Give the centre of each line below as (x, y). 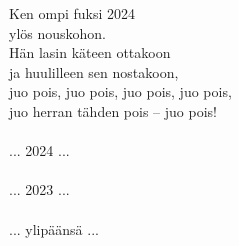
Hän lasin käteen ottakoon (90, 52)
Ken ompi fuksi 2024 (72, 13)
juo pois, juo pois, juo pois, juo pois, (120, 91)
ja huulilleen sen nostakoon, (94, 71)
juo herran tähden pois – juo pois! (113, 110)
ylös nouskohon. (58, 32)
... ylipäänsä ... (54, 228)
